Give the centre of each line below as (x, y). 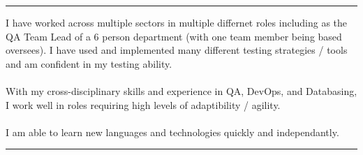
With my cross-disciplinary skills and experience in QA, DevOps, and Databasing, (181, 90)
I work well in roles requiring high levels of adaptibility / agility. (143, 104)
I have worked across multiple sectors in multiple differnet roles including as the (177, 22)
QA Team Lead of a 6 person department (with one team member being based (174, 36)
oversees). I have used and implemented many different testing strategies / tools (177, 50)
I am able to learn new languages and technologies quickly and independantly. (172, 132)
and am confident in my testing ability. (89, 63)
